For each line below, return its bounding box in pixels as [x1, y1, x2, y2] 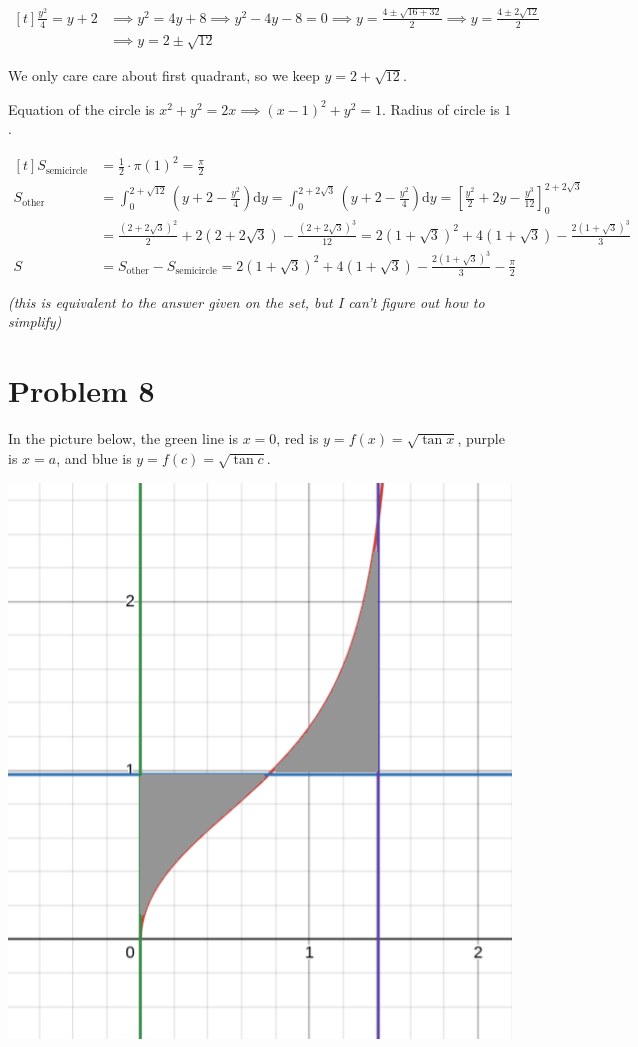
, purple [457, 428, 505, 448]
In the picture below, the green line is [8, 428, 238, 448]
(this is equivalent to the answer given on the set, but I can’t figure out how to [8, 291, 485, 312]
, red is [276, 428, 319, 448]
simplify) [8, 311, 62, 332]
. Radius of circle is [382, 98, 500, 119]
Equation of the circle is [8, 98, 155, 119]
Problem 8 [8, 370, 155, 411]
